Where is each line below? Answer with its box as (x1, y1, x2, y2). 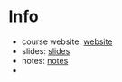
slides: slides (21, 45, 70, 56)
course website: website (21, 36, 113, 47)
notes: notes (21, 55, 69, 66)
